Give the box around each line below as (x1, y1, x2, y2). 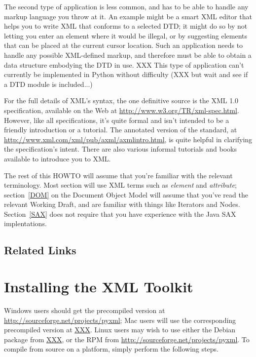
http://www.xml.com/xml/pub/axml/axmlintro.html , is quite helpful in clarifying (4, 134, 253, 144)
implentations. (4, 218, 47, 229)
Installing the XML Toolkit (4, 277, 193, 297)
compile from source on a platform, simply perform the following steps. (4, 344, 219, 354)
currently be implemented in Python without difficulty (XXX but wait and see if (4, 69, 248, 79)
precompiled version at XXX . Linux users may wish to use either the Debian (4, 324, 236, 335)
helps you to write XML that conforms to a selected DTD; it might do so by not (4, 21, 248, 31)
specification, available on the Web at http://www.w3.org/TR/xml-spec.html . (4, 105, 239, 115)
